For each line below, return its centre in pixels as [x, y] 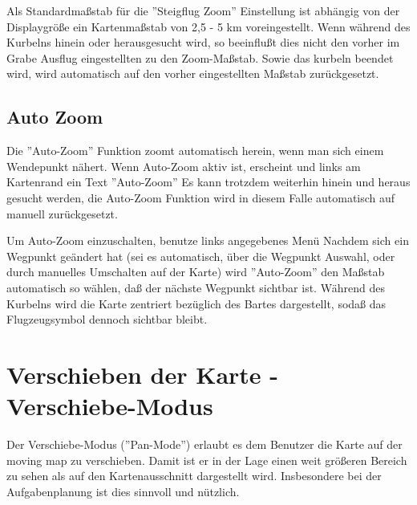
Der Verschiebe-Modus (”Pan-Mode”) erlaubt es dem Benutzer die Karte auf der [204, 444]
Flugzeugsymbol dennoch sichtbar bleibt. [107, 319]
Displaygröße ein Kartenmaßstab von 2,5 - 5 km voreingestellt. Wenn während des [208, 26]
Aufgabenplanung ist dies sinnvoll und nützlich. [123, 491]
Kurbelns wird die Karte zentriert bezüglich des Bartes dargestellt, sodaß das [196, 303]
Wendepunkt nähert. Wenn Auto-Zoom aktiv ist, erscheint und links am [184, 166]
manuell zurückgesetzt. [62, 213]
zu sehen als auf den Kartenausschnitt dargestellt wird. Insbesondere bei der [194, 476]
